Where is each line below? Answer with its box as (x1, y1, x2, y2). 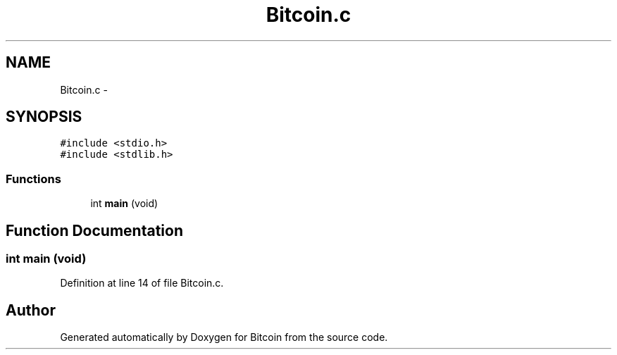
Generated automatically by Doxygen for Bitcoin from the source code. (60, 331, 388, 344)
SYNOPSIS (6, 108, 82, 126)
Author (6, 301, 56, 319)
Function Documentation (6, 221, 183, 239)
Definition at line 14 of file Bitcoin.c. (60, 277, 224, 289)
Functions (6, 171, 61, 186)
